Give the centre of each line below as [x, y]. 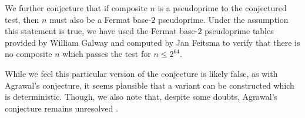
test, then [22, 19]
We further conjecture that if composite [76, 8]
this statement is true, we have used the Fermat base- [101, 31]
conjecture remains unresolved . [61, 108]
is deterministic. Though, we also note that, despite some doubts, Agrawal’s [141, 97]
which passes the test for [107, 54]
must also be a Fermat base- [100, 19]
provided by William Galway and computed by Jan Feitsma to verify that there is [152, 42]
